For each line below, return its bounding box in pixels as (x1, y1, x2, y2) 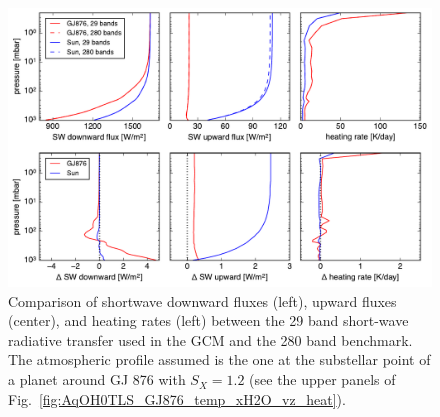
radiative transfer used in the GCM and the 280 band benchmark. (8, 329, 413, 350)
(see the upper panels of (249, 369, 396, 390)
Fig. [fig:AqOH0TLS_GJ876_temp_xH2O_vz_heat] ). (8, 388, 346, 409)
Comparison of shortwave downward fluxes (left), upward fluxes (8, 290, 397, 311)
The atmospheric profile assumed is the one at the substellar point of (8, 349, 431, 370)
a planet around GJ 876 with (8, 369, 186, 390)
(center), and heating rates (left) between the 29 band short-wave (8, 310, 409, 331)
